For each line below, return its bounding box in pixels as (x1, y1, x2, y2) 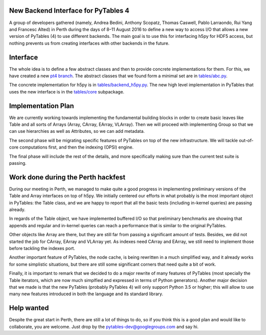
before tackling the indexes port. (9, 245, 75, 251)
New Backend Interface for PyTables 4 (9, 6, 130, 15)
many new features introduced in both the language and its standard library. (9, 291, 164, 297)
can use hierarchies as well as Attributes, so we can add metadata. (9, 128, 145, 134)
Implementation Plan (9, 101, 74, 110)
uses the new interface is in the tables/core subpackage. (9, 89, 125, 94)
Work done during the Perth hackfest (9, 173, 126, 182)
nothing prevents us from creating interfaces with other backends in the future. (9, 40, 170, 46)
